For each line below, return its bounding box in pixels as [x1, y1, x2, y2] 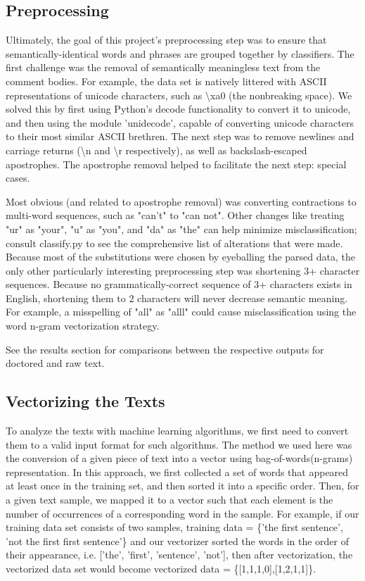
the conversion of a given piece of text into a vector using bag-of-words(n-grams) [6, 451, 353, 466]
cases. [6, 170, 30, 185]
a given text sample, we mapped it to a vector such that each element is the [6, 492, 333, 507]
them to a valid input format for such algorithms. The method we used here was [6, 437, 352, 451]
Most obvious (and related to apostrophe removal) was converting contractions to [6, 194, 357, 208]
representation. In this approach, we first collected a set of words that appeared [6, 464, 349, 479]
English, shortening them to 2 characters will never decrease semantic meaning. [6, 290, 348, 305]
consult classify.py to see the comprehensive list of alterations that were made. [6, 235, 343, 250]
